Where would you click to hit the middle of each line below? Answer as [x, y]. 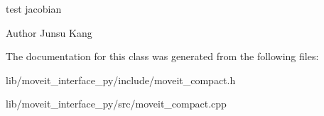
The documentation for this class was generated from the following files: [162, 56]
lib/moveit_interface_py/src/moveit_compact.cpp [116, 104]
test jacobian [34, 8]
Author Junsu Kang [49, 32]
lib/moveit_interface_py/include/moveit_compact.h [121, 80]
